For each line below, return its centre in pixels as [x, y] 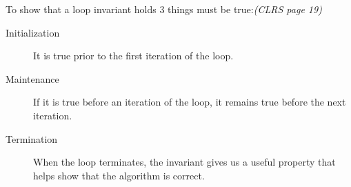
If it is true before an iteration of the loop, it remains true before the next [190, 102]
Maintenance [32, 78]
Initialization [33, 32]
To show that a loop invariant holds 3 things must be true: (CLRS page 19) [164, 9]
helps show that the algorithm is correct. [119, 175]
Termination [32, 138]
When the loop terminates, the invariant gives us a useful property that [184, 162]
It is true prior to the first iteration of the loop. [133, 56]
